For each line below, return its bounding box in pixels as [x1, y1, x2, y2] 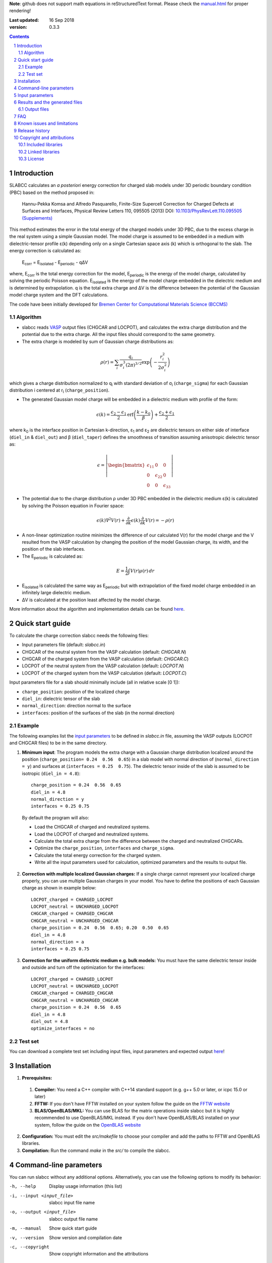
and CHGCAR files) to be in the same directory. [9, 740, 107, 746]
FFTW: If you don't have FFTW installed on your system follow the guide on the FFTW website [34, 1100, 230, 1106]
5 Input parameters [14, 92, 54, 98]
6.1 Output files [18, 106, 49, 112]
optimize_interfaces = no [31, 1026, 95, 1032]
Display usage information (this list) [49, 1183, 123, 1189]
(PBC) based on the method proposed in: [9, 189, 95, 196]
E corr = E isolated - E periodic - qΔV [22, 259, 88, 266]
